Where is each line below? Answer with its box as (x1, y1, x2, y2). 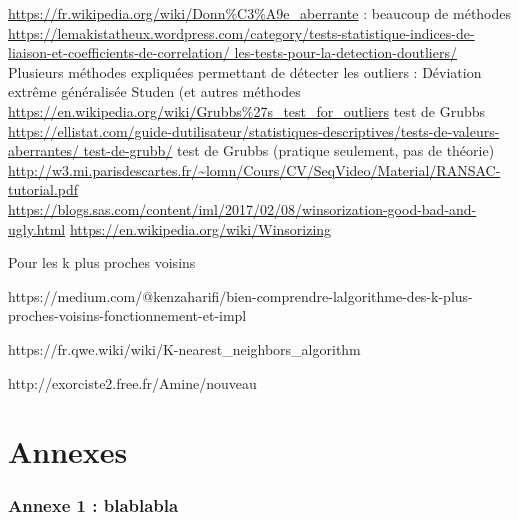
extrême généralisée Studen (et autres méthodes (8, 81, 301, 102)
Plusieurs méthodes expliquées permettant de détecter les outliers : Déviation (8, 61, 482, 82)
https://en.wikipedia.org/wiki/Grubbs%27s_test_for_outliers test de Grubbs (8, 100, 486, 121)
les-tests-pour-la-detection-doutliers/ (234, 42, 457, 63)
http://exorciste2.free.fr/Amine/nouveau (8, 372, 257, 393)
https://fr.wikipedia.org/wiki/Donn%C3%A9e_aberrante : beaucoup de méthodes (8, 3, 512, 23)
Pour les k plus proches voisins (8, 252, 196, 273)
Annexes (8, 431, 128, 472)
